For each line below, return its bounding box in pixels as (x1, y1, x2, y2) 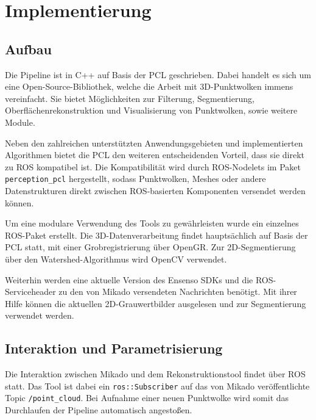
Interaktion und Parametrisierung (5, 339, 223, 358)
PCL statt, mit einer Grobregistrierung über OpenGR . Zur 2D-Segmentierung (5, 241, 296, 253)
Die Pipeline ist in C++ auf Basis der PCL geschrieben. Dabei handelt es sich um (5, 68, 311, 81)
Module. (5, 115, 35, 128)
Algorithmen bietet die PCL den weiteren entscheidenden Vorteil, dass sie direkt (5, 148, 305, 161)
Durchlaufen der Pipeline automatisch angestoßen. (5, 404, 192, 416)
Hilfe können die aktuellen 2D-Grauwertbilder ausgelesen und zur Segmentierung (5, 297, 306, 310)
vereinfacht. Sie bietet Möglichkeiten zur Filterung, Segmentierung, (5, 92, 255, 104)
